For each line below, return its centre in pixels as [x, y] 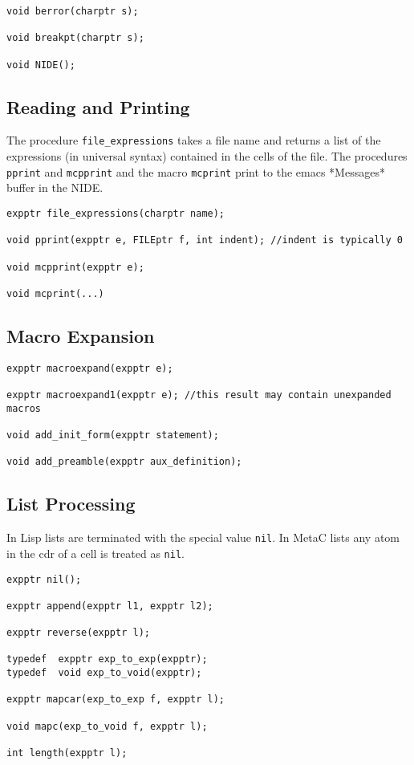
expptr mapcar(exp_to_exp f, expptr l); [116, 700]
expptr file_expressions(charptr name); [116, 213]
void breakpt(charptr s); [75, 38]
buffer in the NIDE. [55, 187]
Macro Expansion [81, 335]
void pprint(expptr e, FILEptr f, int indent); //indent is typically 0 [205, 240]
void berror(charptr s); [73, 11]
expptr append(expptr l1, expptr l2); [110, 606]
